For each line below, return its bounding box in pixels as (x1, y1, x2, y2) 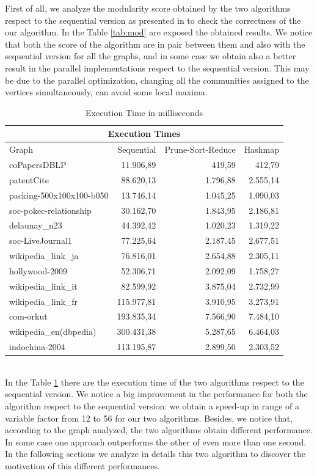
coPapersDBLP (9, 158, 67, 171)
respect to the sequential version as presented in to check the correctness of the (5, 13, 301, 26)
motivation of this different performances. (5, 460, 160, 472)
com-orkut (9, 310, 48, 323)
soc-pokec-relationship (9, 203, 92, 216)
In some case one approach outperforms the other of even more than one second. (5, 435, 307, 448)
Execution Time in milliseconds (85, 106, 203, 119)
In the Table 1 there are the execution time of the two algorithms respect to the (5, 375, 304, 388)
